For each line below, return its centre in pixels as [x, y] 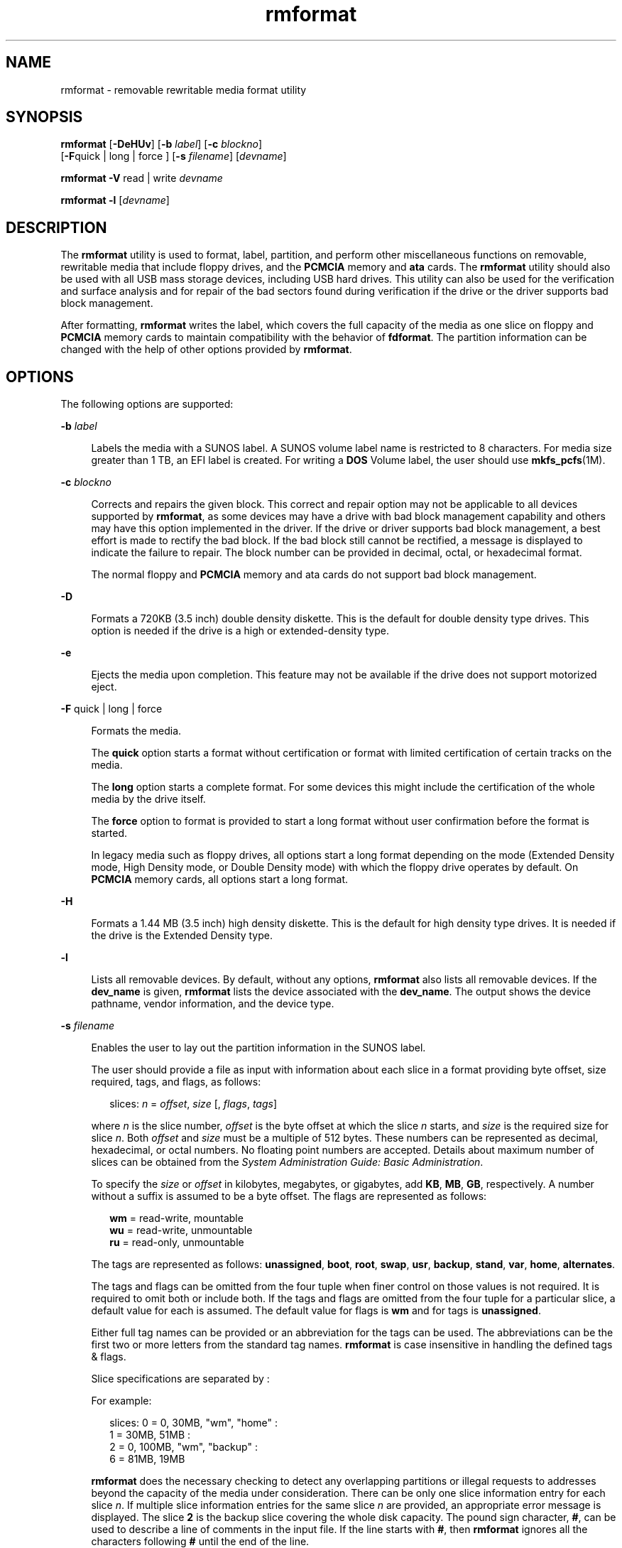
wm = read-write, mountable [176, 1218]
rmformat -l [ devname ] [115, 200]
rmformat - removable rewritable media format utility [184, 90]
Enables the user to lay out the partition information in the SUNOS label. [258, 1048]
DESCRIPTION [56, 227]
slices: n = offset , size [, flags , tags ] [193, 1104]
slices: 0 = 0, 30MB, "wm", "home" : [194, 1423]
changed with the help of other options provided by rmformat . [206, 350]
